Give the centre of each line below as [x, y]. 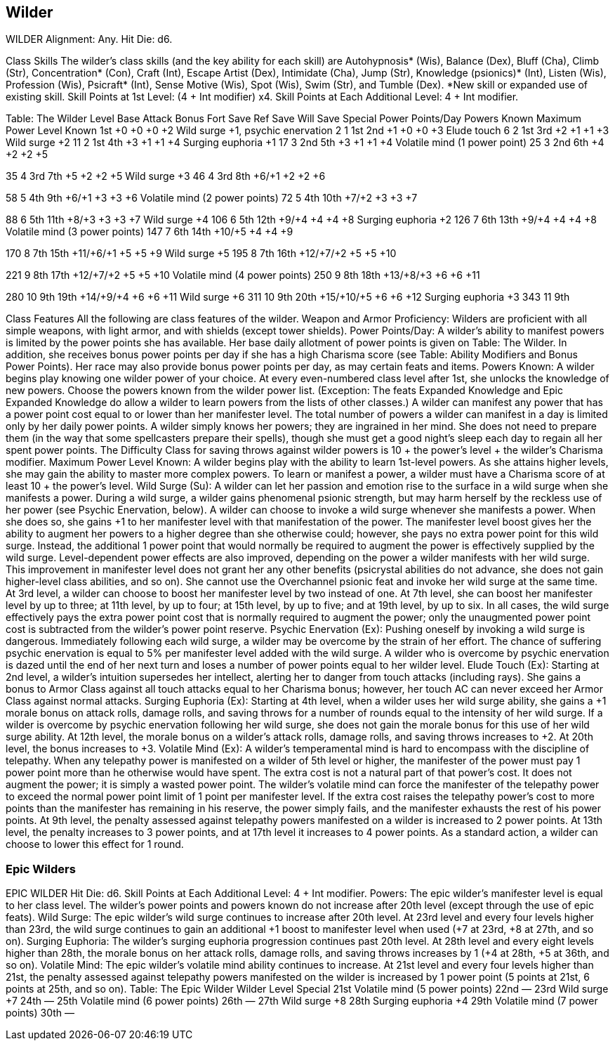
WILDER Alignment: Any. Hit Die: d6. [89, 39]
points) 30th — [40, 1013]
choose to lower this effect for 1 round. [95, 844]
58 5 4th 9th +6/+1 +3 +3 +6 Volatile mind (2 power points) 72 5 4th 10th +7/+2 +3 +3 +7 [212, 198]
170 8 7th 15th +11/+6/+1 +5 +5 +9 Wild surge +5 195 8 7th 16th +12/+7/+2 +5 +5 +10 [201, 254]
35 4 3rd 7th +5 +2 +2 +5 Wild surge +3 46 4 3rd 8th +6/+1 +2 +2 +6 [166, 176]
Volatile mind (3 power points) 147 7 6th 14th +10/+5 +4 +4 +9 [150, 232]
